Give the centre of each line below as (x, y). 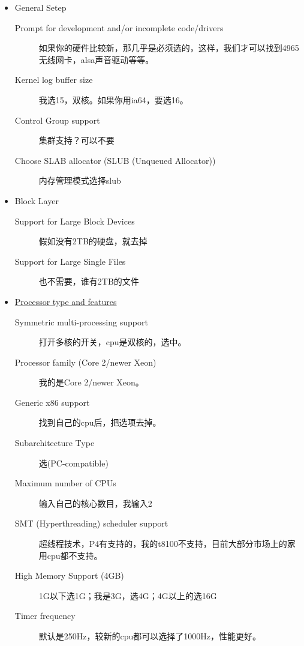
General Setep (40, 7)
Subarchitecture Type (55, 443)
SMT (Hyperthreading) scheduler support (91, 523)
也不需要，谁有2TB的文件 (89, 281)
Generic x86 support (52, 402)
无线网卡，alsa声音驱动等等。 (96, 59)
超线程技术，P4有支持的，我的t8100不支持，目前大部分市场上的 (163, 544)
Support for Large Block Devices (75, 221)
